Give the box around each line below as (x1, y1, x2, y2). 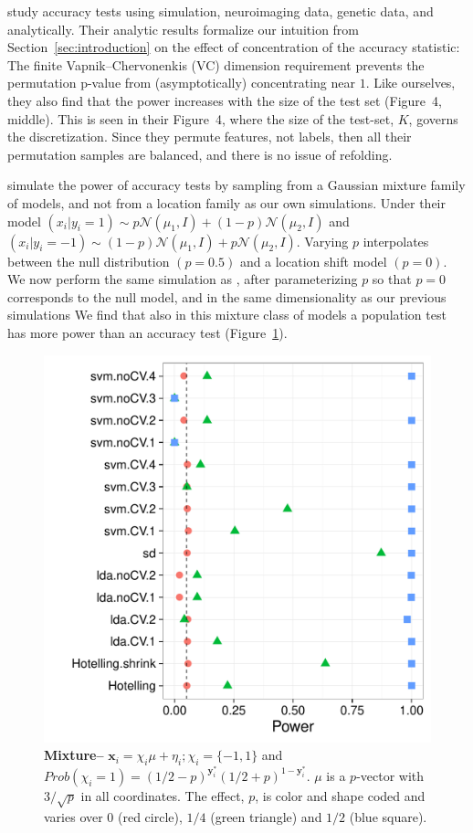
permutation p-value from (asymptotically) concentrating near (7, 73, 355, 92)
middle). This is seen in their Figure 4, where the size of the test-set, (7, 109, 394, 128)
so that (372, 269, 412, 289)
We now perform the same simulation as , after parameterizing (7, 269, 358, 289)
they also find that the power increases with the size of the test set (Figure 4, (7, 90, 442, 110)
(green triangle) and (210, 807, 322, 826)
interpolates (363, 231, 429, 250)
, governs (408, 109, 458, 128)
